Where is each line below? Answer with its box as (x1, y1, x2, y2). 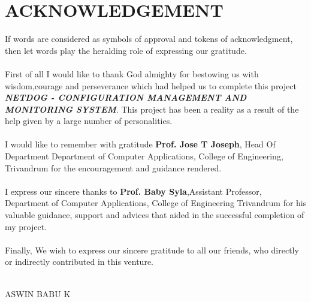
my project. (5, 220, 47, 232)
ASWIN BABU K (5, 287, 71, 300)
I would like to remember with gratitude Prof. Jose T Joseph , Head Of (5, 138, 276, 150)
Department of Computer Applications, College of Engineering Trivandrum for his (5, 197, 307, 209)
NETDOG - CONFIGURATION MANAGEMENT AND (5, 91, 247, 104)
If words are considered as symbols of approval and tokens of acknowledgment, (5, 32, 293, 45)
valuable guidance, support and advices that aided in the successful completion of (5, 209, 304, 221)
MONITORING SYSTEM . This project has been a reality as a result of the (5, 102, 299, 115)
